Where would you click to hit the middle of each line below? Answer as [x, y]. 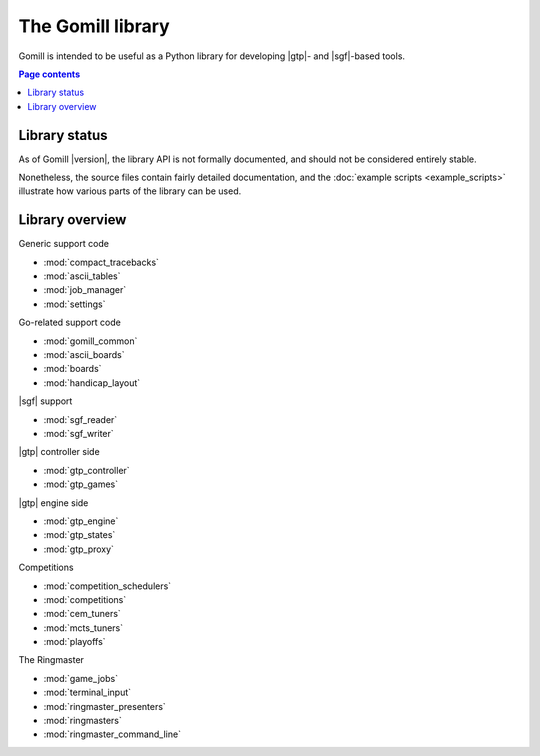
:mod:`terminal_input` [87, 692]
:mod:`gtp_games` [81, 484]
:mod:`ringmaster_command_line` [112, 734]
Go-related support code [70, 322]
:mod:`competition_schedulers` [107, 586]
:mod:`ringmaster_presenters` [105, 706]
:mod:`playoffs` [74, 642]
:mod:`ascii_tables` [82, 276]
